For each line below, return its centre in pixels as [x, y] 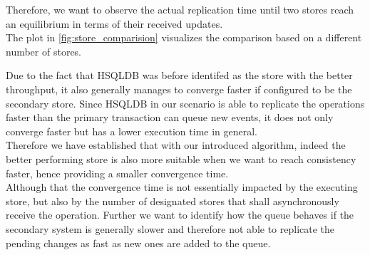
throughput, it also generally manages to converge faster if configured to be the [179, 89]
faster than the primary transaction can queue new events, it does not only [170, 117]
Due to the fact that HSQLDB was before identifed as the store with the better [179, 75]
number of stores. [44, 51]
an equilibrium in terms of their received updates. [114, 23]
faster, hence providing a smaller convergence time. [117, 173]
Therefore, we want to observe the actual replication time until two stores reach [180, 9]
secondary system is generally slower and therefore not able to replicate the [170, 228]
